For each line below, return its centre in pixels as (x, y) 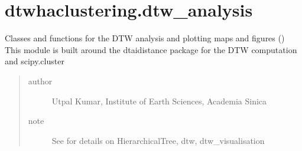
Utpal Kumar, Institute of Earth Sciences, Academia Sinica (159, 101)
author (40, 81)
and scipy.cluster (35, 61)
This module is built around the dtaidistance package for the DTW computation (151, 49)
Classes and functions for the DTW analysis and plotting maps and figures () (145, 38)
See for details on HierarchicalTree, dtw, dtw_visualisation (158, 140)
